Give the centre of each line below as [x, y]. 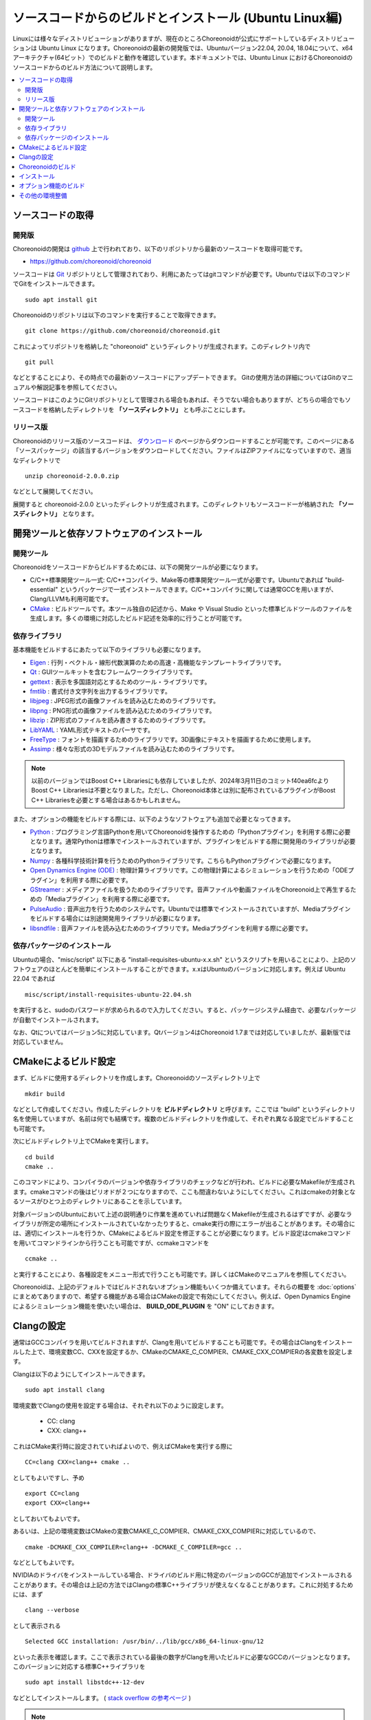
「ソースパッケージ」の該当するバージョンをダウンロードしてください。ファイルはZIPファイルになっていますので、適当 [182, 451]
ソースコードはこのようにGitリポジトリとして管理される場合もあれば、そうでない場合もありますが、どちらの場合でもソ [182, 400]
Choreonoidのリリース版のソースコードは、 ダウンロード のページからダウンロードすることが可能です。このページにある [184, 441]
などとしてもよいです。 [45, 1562]
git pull [40, 362]
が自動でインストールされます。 [58, 1020]
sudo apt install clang [65, 1390]
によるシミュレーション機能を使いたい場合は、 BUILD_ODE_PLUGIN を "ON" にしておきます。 [145, 1306]
